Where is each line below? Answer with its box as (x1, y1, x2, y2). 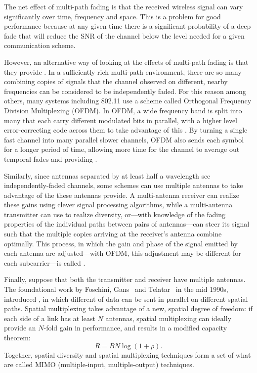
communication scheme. (4, 40, 76, 50)
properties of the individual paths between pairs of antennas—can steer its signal (4, 219, 250, 229)
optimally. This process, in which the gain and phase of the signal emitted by (4, 238, 238, 248)
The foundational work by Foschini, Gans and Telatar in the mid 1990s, (4, 284, 228, 294)
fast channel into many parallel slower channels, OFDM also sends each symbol (4, 134, 244, 144)
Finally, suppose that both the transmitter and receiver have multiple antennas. (4, 274, 246, 284)
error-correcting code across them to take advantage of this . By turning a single (4, 125, 248, 135)
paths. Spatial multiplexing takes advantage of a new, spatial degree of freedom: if (4, 303, 253, 314)
